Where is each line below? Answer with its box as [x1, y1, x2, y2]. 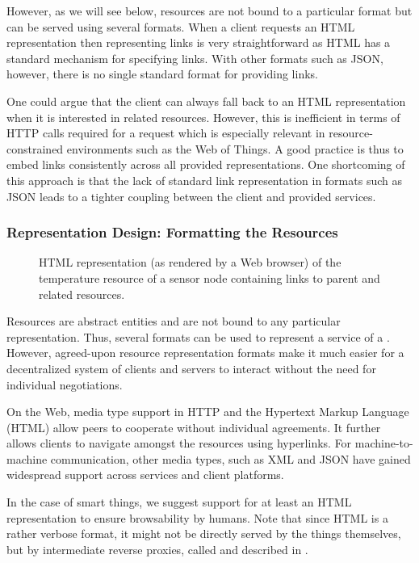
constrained [6, 140, 64, 157]
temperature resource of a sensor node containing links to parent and [39, 269, 380, 286]
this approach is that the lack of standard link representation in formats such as [6, 171, 402, 188]
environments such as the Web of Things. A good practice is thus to [66, 140, 404, 157]
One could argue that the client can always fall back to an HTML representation [6, 92, 406, 109]
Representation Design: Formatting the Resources [6, 222, 338, 242]
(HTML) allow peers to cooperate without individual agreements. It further [6, 418, 381, 435]
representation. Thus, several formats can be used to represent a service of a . [6, 328, 390, 345]
